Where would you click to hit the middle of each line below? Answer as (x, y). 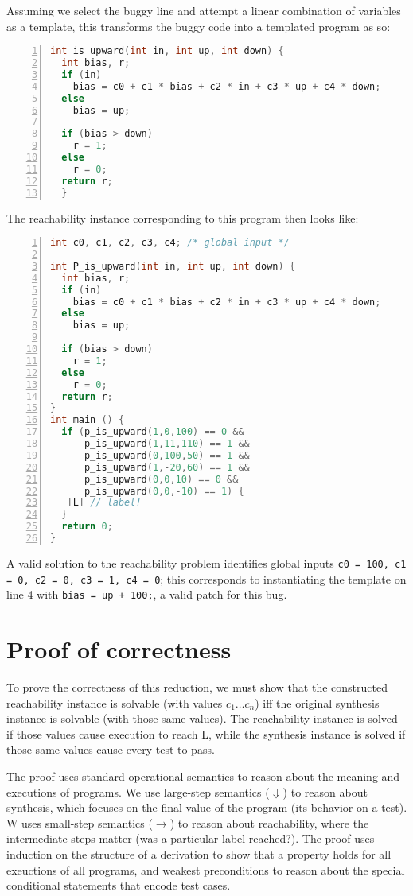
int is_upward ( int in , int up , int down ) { (167, 51)
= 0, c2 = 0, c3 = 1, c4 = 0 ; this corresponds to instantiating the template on (206, 578)
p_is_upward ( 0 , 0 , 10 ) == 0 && (161, 479)
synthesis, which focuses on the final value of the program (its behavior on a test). (207, 807)
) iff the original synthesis (317, 702)
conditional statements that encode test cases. (119, 885)
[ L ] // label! (104, 503)
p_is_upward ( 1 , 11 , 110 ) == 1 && (167, 444)
